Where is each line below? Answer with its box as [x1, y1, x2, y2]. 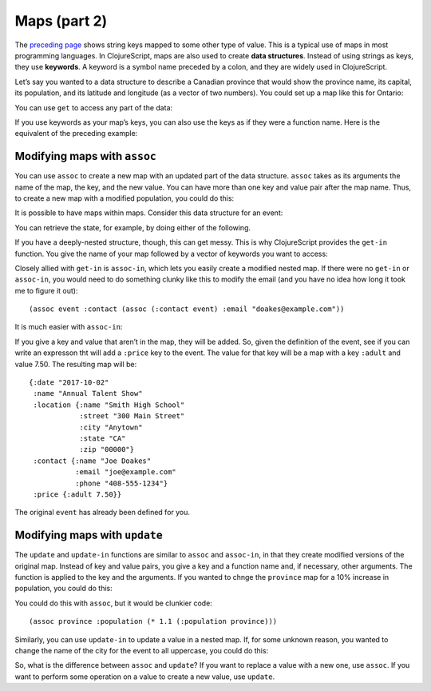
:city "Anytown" [79, 422, 143, 432]
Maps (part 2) [14, 12, 108, 30]
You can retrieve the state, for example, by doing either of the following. [14, 222, 251, 232]
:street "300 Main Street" [79, 412, 185, 421]
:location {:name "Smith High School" [33, 400, 185, 409]
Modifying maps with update [14, 529, 163, 542]
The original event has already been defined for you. [14, 508, 191, 517]
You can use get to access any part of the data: [14, 102, 173, 112]
